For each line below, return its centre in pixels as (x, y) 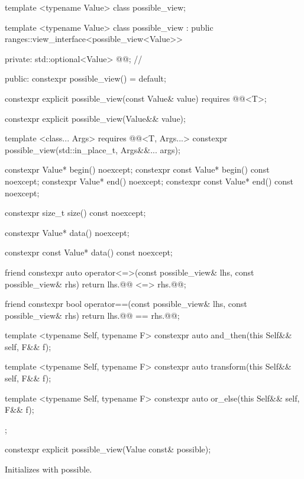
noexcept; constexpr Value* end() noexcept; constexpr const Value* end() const (149, 181)
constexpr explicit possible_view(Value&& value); (95, 118)
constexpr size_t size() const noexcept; (75, 213)
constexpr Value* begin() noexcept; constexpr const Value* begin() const (137, 169)
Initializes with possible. (48, 469)
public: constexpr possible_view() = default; (85, 78)
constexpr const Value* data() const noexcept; (89, 252)
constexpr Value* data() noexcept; (67, 232)
